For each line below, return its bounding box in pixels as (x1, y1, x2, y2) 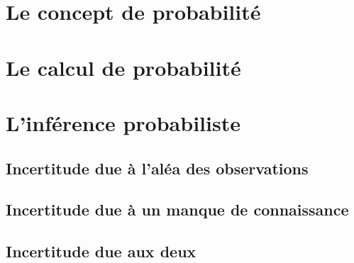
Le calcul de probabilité (6, 52, 241, 82)
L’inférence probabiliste (6, 108, 240, 137)
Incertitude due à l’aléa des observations (6, 157, 309, 179)
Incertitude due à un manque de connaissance (6, 198, 349, 220)
